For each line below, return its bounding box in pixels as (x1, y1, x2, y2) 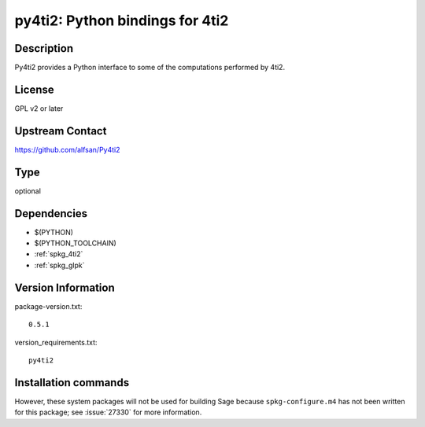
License (14, 83, 54, 96)
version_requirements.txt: (14, 337, 98, 347)
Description (14, 42, 74, 55)
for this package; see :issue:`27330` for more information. (14, 407, 202, 417)
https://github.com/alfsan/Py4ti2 (14, 145, 120, 154)
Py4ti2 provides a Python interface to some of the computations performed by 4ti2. (14, 63, 286, 72)
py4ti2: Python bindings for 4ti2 (14, 12, 229, 29)
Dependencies (14, 207, 88, 220)
